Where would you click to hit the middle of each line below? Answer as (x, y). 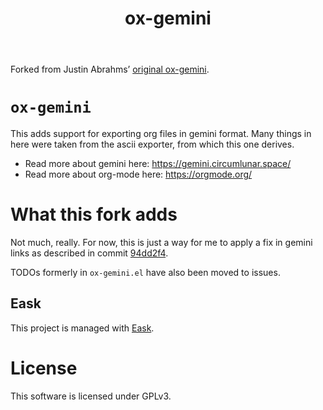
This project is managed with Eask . (82, 328)
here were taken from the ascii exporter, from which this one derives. (152, 144)
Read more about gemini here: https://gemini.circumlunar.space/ (158, 164)
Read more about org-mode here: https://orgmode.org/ (138, 174)
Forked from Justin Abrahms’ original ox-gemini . (110, 69)
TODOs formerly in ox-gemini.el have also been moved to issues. (145, 273)
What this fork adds (94, 214)
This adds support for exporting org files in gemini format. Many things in (161, 134)
